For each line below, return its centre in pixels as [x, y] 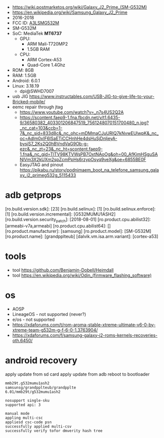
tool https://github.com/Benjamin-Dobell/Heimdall [63, 270]
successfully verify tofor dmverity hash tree [54, 431]
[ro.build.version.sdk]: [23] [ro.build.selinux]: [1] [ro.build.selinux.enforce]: [80, 209]
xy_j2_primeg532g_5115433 [48, 175]
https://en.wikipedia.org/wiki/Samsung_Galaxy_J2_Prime [70, 12]
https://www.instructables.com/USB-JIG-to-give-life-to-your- [92, 96]
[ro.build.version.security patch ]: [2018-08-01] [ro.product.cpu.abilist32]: [78, 220]
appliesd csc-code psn [28, 422]
